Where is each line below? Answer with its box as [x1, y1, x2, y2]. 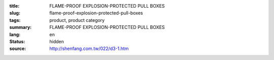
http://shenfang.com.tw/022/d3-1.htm [49, 46, 129, 52]
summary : [9, 24, 32, 31]
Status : [9, 38, 25, 44]
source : [9, 46, 26, 52]
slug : [9, 10, 20, 16]
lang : [9, 31, 21, 38]
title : [9, 3, 20, 9]
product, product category [49, 17, 105, 23]
